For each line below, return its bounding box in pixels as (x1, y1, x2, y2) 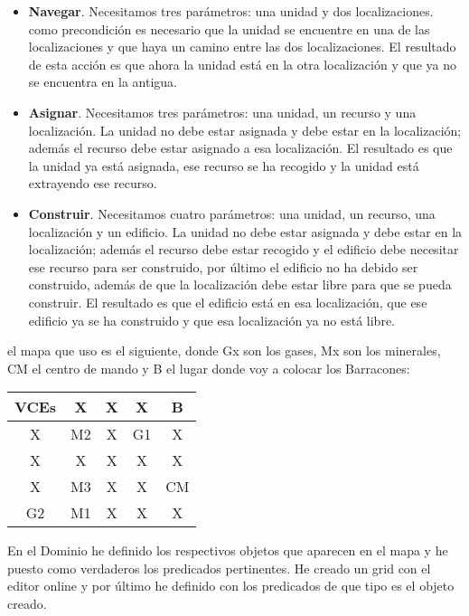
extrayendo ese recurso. (28, 174, 157, 193)
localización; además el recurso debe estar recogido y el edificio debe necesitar (28, 240, 459, 259)
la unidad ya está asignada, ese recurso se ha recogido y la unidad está (28, 156, 419, 175)
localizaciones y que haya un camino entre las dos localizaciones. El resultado (28, 37, 456, 56)
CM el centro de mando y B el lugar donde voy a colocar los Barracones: (7, 358, 410, 377)
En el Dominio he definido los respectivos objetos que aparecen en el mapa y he (7, 541, 448, 560)
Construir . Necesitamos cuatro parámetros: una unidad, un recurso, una (28, 204, 436, 223)
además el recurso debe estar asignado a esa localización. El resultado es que (28, 138, 453, 157)
